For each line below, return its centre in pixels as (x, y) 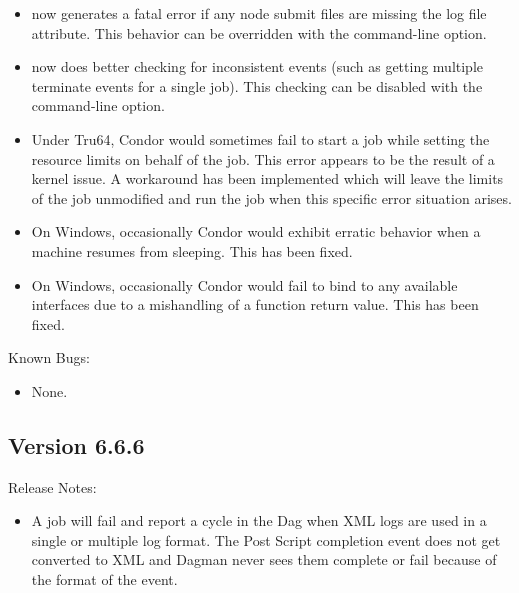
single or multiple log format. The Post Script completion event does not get (266, 539)
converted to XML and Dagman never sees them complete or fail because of (264, 559)
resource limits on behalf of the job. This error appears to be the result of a (263, 158)
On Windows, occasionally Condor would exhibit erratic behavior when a (256, 231)
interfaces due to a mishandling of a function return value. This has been (255, 304)
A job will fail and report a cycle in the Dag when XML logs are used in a (259, 520)
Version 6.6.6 (76, 444)
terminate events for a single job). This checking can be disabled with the (257, 85)
